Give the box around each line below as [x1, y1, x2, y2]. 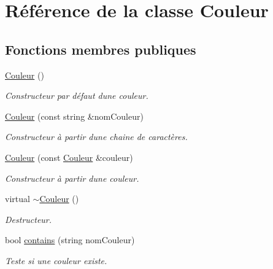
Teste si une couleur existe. [5, 254, 107, 267]
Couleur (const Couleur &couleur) [5, 150, 133, 163]
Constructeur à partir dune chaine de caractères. [5, 130, 188, 143]
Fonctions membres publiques [5, 39, 196, 58]
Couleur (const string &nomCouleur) [5, 109, 144, 122]
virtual [5, 192, 30, 205]
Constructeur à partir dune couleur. [5, 171, 139, 184]
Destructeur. [5, 212, 52, 225]
